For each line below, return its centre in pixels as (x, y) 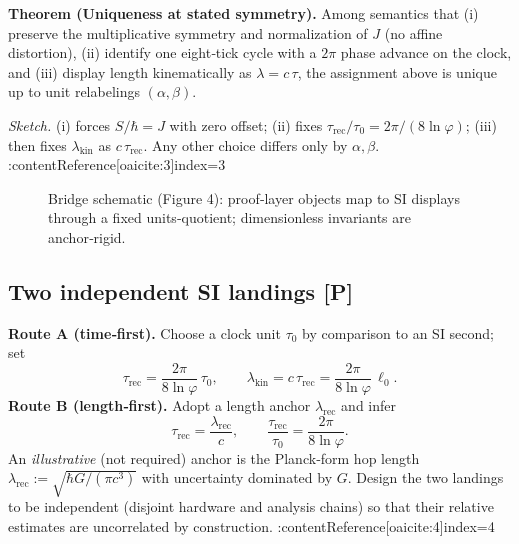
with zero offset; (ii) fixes (246, 124)
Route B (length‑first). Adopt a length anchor (159, 404)
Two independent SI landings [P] (181, 290)
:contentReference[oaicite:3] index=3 (117, 164)
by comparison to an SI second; (398, 332)
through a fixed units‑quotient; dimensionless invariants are (229, 217)
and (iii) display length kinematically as (130, 71)
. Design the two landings (425, 477)
